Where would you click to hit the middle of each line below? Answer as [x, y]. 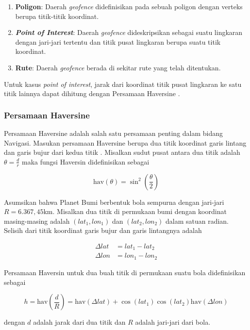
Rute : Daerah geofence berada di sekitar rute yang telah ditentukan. [118, 67]
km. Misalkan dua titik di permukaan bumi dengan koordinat [135, 211]
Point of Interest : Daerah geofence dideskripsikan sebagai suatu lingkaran [129, 32]
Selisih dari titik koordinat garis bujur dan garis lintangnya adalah [103, 230]
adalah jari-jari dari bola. [173, 322]
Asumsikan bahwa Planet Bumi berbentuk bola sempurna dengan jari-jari [114, 202]
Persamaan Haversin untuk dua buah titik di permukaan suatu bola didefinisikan [125, 272]
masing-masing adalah [37, 221]
